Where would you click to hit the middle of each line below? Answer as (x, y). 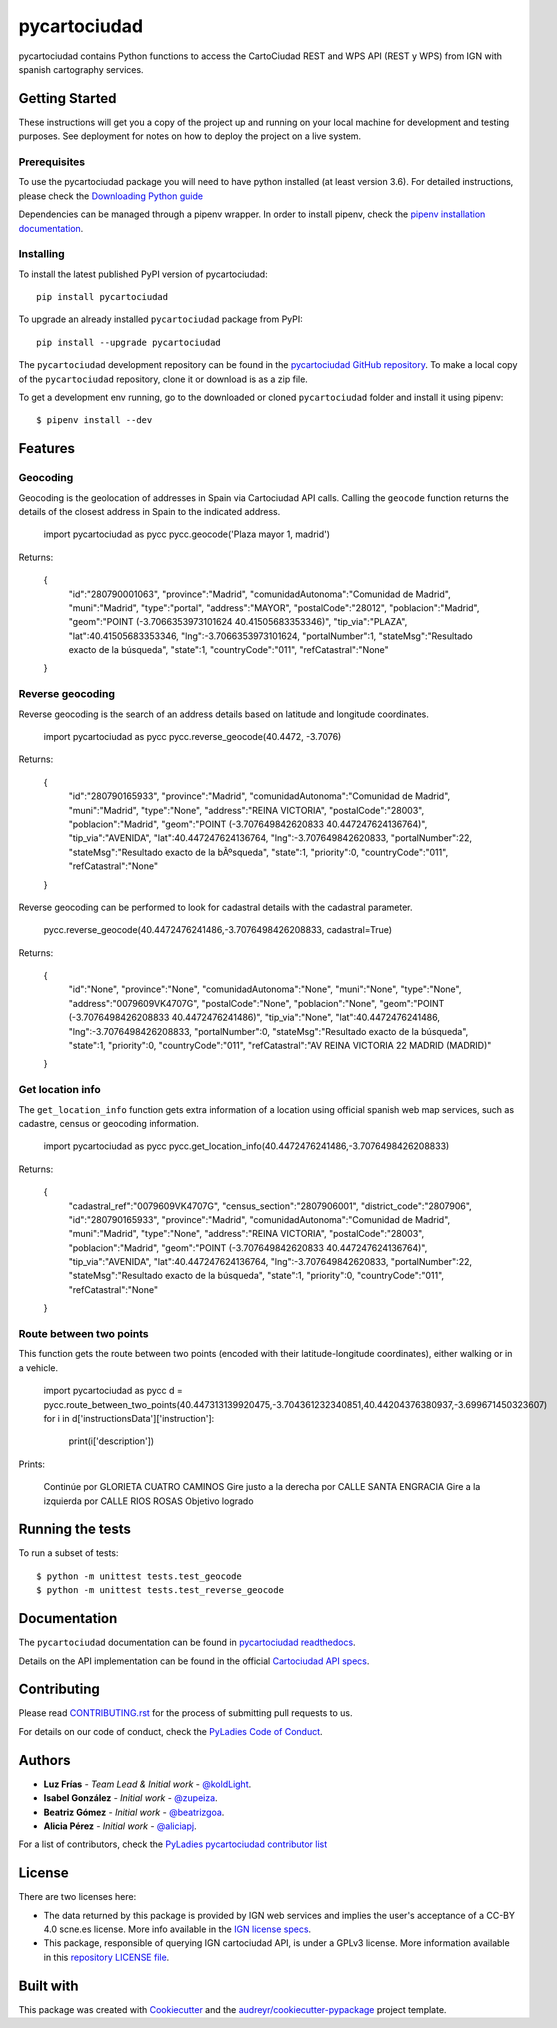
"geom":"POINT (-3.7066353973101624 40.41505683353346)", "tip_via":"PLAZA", (238, 622)
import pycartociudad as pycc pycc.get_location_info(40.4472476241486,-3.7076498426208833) (246, 1146)
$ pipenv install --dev (94, 420)
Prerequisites (51, 162)
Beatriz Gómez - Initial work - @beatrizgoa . (134, 1812)
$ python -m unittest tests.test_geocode (139, 1576)
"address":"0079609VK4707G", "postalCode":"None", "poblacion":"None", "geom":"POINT (256, 1003)
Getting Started (67, 98)
